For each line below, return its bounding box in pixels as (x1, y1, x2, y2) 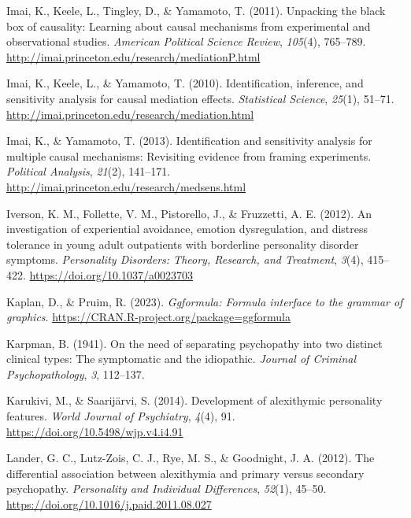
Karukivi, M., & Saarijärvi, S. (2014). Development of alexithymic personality (6, 392, 383, 409)
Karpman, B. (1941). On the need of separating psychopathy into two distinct (6, 335, 383, 351)
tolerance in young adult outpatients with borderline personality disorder (6, 235, 359, 252)
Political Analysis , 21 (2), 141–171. (6, 163, 171, 179)
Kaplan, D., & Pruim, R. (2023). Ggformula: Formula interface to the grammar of (6, 293, 403, 309)
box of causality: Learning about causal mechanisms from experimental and (6, 17, 371, 34)
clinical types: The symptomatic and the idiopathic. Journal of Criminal (6, 350, 356, 367)
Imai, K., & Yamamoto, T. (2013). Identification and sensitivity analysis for (6, 132, 372, 149)
